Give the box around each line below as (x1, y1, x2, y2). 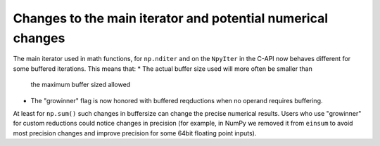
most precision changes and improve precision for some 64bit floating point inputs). (13, 128, 257, 137)
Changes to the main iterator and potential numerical (13, 11, 329, 26)
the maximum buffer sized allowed (30, 81, 131, 89)
